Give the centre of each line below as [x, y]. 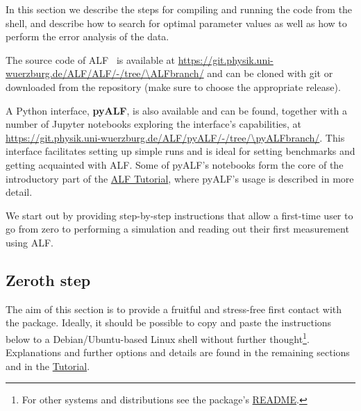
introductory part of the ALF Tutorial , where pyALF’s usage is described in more [180, 178]
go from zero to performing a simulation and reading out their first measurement [177, 229]
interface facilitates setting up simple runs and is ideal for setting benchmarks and [180, 151]
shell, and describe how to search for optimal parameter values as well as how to [176, 23]
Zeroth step [48, 279]
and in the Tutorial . [48, 366]
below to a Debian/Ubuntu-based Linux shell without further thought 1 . [158, 337]
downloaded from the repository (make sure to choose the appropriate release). [173, 86]
